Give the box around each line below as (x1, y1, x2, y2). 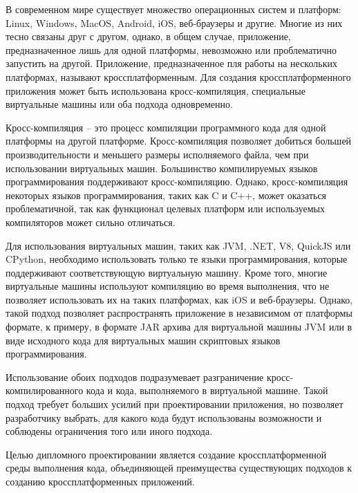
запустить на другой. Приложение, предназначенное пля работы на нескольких (6, 56, 337, 71)
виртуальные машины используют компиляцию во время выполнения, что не (6, 279, 330, 293)
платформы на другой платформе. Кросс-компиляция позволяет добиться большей (6, 133, 352, 148)
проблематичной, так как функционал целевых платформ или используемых (6, 201, 325, 216)
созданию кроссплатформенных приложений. (6, 474, 195, 488)
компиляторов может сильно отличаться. (6, 214, 176, 229)
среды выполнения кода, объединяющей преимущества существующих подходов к (6, 461, 352, 475)
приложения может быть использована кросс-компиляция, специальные (6, 83, 305, 97)
